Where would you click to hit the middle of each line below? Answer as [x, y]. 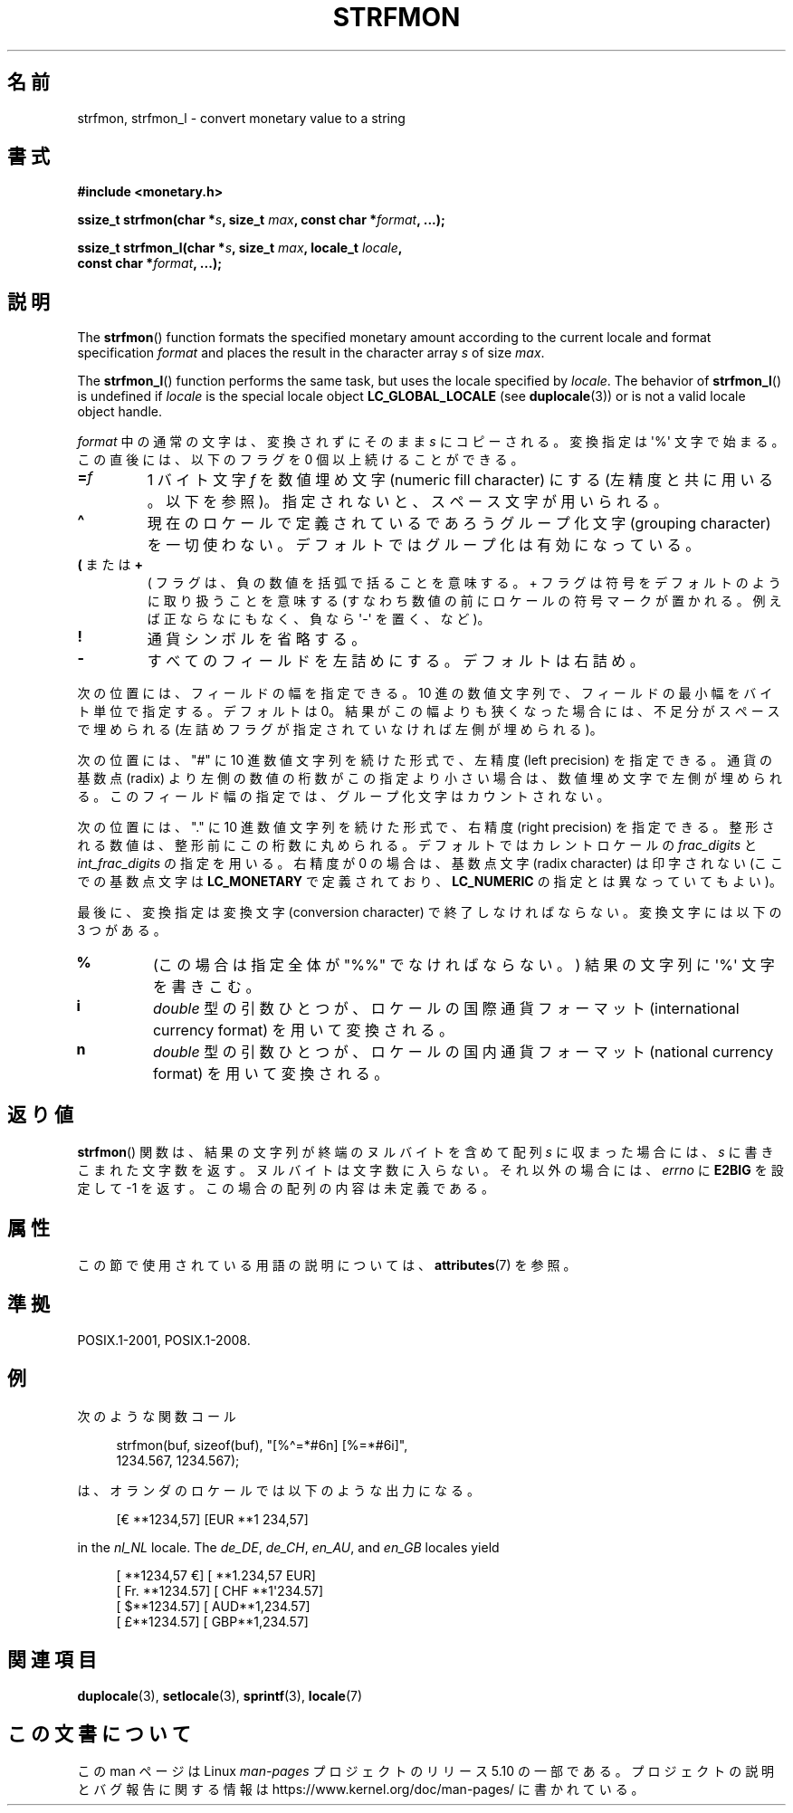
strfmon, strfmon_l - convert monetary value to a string [241, 118]
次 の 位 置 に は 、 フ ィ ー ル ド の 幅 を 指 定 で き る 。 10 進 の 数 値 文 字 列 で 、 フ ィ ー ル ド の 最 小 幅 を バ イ [425, 693]
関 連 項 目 [52, 1660]
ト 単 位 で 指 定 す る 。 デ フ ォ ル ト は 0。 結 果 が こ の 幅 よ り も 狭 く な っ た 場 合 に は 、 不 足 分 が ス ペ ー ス [429, 711]
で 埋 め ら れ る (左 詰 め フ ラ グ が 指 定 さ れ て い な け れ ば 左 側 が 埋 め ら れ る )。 [340, 730]
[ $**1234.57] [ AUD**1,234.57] [213, 1606]
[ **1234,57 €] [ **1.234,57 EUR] [216, 1575]
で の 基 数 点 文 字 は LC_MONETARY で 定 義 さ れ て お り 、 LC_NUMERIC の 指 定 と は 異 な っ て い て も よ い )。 [430, 882]
